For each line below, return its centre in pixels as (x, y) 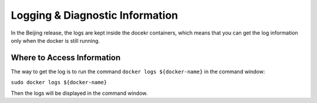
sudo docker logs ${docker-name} (59, 83)
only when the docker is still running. (55, 40)
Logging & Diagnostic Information (95, 15)
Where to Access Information (66, 58)
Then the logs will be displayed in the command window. (79, 93)
